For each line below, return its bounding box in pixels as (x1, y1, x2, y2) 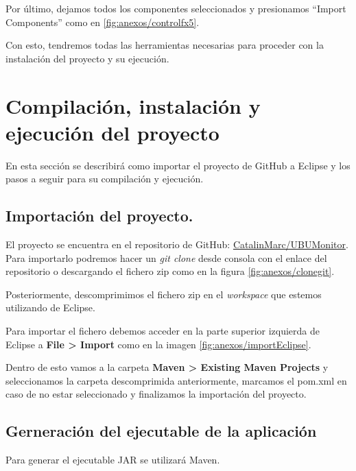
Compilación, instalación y (5, 91, 261, 119)
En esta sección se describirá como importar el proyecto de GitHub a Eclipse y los (5, 158, 351, 172)
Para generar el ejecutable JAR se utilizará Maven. (5, 452, 220, 467)
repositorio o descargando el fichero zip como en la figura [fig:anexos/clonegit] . (5, 264, 335, 278)
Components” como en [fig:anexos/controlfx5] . (5, 14, 200, 29)
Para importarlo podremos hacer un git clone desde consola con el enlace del (5, 250, 327, 265)
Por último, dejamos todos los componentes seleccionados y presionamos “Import (5, 1, 346, 15)
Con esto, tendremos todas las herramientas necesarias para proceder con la (5, 38, 324, 52)
